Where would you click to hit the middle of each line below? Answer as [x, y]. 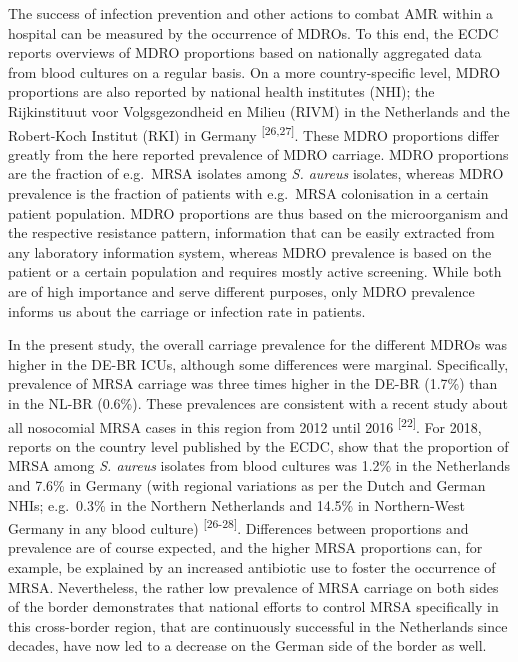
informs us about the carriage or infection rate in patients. [187, 310]
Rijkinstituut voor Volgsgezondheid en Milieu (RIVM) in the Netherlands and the [259, 110]
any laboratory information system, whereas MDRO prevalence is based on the [250, 251]
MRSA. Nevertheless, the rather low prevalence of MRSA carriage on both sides [253, 586]
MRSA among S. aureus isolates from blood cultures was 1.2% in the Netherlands [259, 465]
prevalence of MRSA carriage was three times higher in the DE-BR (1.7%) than [253, 383]
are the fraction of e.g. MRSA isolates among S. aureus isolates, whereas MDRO [256, 173]
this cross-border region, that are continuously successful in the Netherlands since [258, 625]
